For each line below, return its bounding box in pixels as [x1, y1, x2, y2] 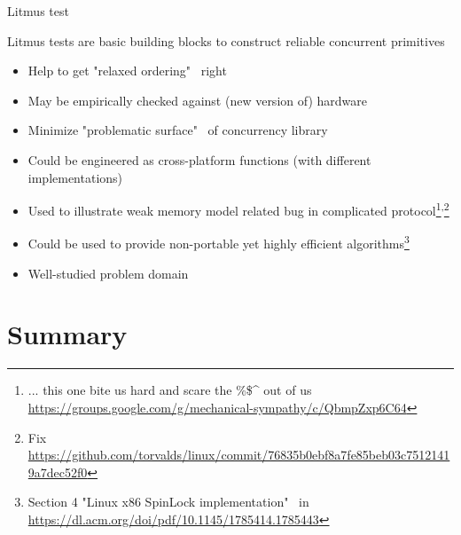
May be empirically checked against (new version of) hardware [27, 90, 367, 109]
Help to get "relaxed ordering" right [27, 61, 227, 80]
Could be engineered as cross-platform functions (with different [27, 150, 371, 169]
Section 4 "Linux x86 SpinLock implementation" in [27, 492, 309, 511]
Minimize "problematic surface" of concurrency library [27, 121, 328, 139]
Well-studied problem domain [27, 264, 189, 282]
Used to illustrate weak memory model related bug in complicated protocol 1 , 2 [27, 199, 449, 219]
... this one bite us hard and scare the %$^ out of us [27, 381, 312, 399]
